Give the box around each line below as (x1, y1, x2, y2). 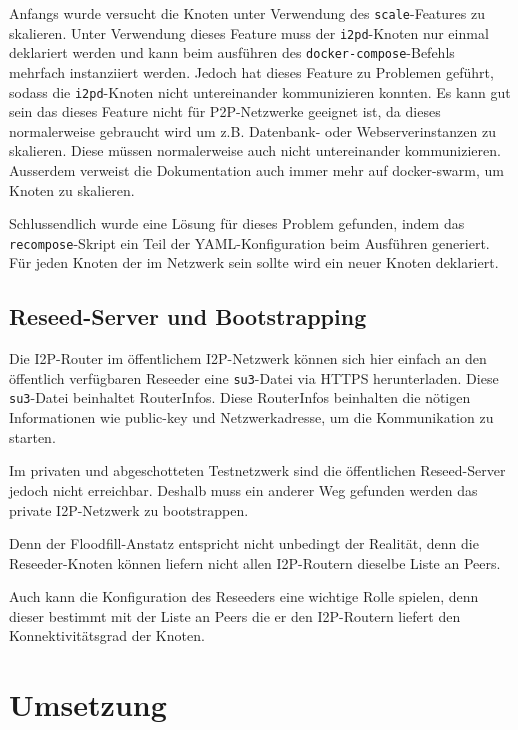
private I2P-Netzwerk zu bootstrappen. (9, 499, 249, 520)
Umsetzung (9, 684, 167, 725)
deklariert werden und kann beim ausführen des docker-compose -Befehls (9, 42, 455, 63)
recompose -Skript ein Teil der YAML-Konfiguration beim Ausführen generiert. (9, 232, 490, 253)
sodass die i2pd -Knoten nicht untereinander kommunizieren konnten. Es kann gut (9, 81, 511, 102)
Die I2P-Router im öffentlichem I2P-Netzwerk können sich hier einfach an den (9, 348, 487, 369)
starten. (9, 426, 56, 447)
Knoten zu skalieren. (9, 179, 135, 200)
